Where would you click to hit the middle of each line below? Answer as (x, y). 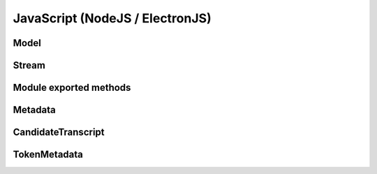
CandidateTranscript (59, 132)
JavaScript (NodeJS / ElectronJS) (112, 18)
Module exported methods (72, 88)
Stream (29, 65)
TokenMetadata (48, 155)
